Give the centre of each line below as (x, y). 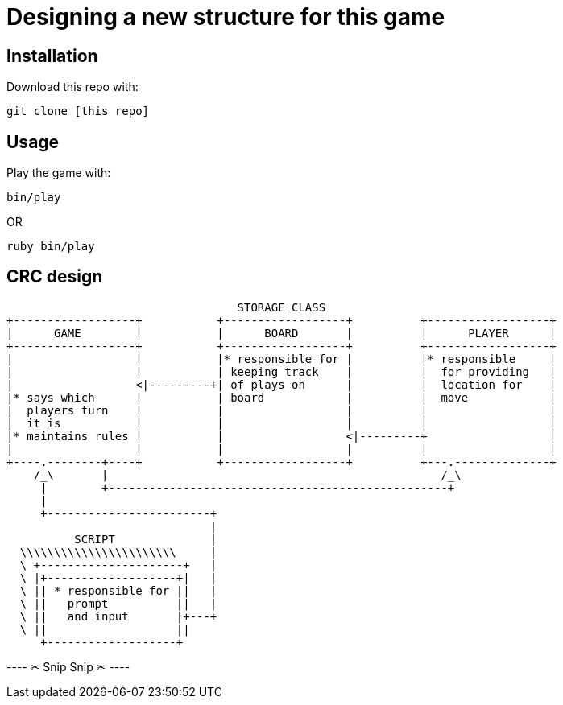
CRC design (55, 277)
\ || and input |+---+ (118, 616)
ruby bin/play (51, 247)
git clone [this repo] (78, 111)
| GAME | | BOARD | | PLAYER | (281, 333)
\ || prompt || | (118, 603)
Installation (52, 56)
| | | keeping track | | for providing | (281, 371)
